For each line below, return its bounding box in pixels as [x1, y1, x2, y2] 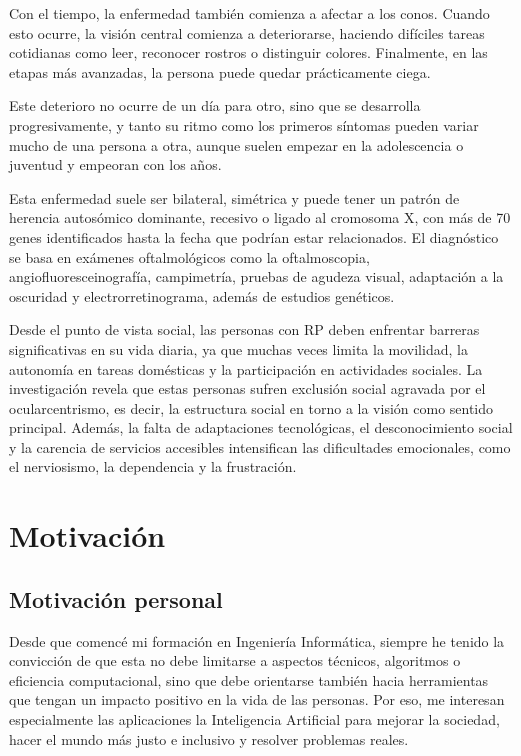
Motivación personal [9, 583, 223, 614]
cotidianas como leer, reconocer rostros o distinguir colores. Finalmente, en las [9, 42, 488, 63]
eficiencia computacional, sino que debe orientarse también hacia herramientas [9, 669, 489, 690]
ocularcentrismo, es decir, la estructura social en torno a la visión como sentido [9, 397, 494, 418]
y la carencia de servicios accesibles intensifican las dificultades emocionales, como [9, 436, 511, 457]
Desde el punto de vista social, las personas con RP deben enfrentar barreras [9, 319, 480, 340]
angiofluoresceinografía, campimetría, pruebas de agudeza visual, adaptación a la [9, 266, 504, 287]
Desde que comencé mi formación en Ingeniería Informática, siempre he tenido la [9, 630, 505, 651]
